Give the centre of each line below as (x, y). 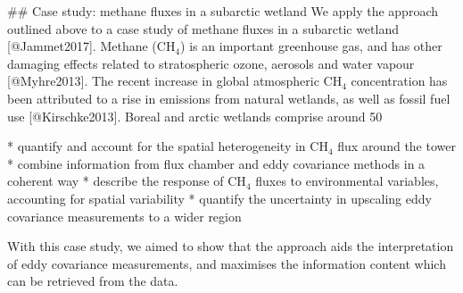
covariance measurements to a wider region (124, 216)
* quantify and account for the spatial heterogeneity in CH (168, 146)
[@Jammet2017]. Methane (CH (91, 46)
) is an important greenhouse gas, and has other (311, 46)
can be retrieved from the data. (93, 281)
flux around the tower (397, 146)
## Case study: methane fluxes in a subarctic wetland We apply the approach (223, 11)
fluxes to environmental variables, (347, 181)
